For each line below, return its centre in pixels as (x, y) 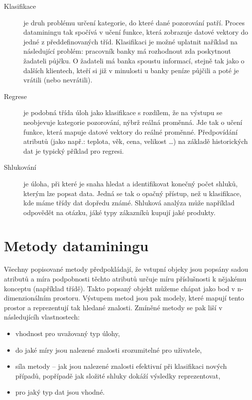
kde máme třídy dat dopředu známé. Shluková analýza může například (129, 203)
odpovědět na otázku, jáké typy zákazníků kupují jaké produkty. (120, 212)
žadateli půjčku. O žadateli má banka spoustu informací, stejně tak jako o (134, 60)
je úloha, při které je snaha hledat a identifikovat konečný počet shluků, (131, 183)
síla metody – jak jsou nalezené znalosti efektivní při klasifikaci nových (121, 366)
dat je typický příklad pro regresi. (74, 150)
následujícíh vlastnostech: (42, 317)
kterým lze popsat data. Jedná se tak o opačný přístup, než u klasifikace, (133, 193)
